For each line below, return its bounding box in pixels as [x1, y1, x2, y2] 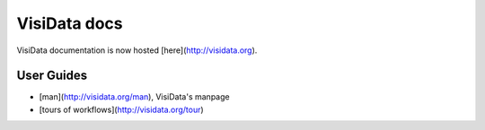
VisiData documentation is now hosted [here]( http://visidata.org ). [16, 45, 258, 56]
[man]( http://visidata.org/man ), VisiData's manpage [39, 91, 230, 102]
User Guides [16, 68, 88, 83]
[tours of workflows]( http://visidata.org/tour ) [39, 104, 204, 115]
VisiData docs [16, 13, 123, 33]
